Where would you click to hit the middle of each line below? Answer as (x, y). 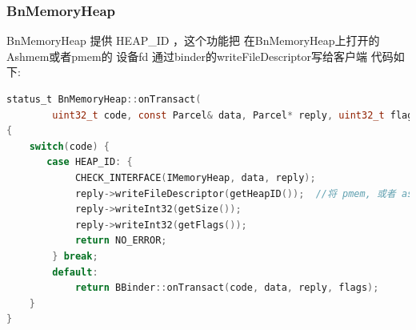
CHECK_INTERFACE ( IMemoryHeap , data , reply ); (195, 177)
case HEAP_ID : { (90, 162)
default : (75, 272)
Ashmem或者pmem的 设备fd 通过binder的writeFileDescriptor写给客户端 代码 (200, 56)
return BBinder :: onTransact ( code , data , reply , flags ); (227, 288)
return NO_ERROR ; (121, 241)
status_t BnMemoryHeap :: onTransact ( (104, 99)
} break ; (75, 256)
